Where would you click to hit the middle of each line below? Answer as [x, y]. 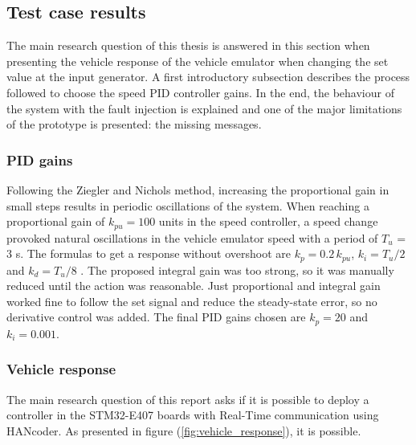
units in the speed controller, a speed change [268, 221]
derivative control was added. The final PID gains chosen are [156, 317]
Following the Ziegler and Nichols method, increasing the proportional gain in [198, 189]
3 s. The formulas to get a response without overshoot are [149, 253]
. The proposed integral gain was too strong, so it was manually [237, 269]
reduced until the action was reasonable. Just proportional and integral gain [194, 286]
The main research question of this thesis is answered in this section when [188, 45]
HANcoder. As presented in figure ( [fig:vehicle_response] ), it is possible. [184, 430]
